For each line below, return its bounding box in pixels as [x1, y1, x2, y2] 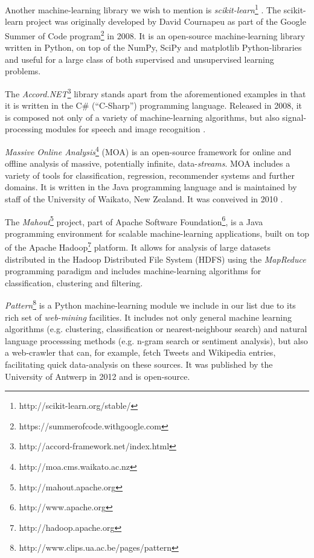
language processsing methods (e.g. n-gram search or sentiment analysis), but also [5, 334, 308, 347]
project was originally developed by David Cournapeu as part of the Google [26, 15, 306, 28]
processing [5, 123, 43, 135]
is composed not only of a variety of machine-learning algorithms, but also [5, 111, 280, 123]
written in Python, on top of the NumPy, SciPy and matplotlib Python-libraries [5, 41, 302, 54]
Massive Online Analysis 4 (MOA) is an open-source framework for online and [5, 143, 292, 158]
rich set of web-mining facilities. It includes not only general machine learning [5, 310, 292, 323]
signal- [282, 111, 307, 123]
